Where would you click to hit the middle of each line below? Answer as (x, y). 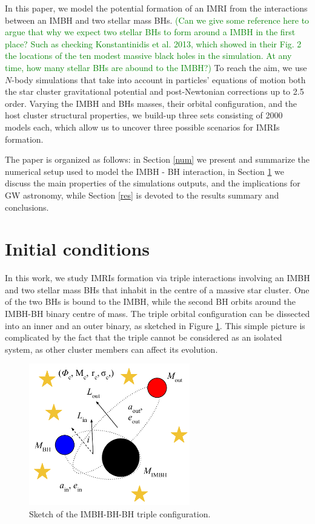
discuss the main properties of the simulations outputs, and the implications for (153, 183)
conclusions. (27, 207)
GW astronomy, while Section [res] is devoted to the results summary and (142, 195)
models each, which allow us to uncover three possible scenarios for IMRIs (142, 127)
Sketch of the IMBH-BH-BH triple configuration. (120, 513)
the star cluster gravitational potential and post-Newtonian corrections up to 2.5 (154, 91)
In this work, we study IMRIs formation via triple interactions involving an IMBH (157, 278)
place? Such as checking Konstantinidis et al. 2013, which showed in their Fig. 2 (153, 43)
